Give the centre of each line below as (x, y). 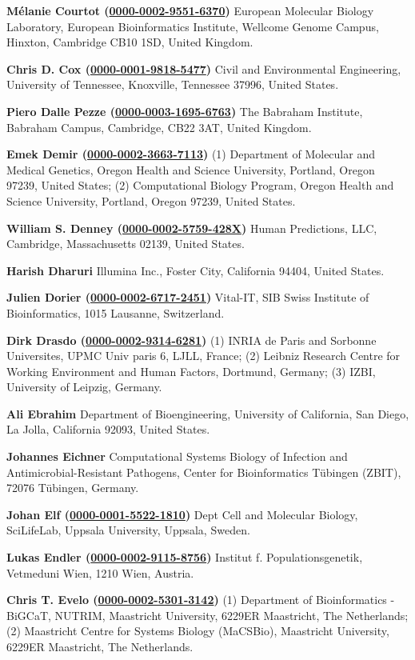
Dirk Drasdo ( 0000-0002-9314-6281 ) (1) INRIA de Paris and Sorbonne (192, 340)
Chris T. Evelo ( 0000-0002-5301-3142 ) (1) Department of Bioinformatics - (201, 600)
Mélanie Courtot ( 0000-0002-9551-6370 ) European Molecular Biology (190, 10)
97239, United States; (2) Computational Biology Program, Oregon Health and (200, 185)
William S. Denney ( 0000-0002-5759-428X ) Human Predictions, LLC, (192, 228)
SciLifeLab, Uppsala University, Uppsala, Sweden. (128, 530)
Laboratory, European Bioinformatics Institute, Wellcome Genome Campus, (193, 26)
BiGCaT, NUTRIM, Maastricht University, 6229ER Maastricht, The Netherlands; (207, 615)
